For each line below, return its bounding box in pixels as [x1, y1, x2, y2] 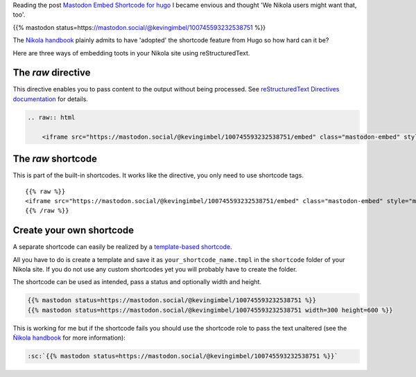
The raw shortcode [12, 153, 97, 165]
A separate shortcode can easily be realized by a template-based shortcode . [12, 243, 232, 251]
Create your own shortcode [12, 225, 135, 236]
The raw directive [12, 67, 91, 79]
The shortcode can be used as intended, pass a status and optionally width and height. [12, 278, 262, 286]
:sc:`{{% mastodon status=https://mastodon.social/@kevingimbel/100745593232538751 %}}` [27, 352, 339, 360]
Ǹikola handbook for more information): [12, 333, 126, 342]
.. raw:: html [27, 113, 76, 121]
